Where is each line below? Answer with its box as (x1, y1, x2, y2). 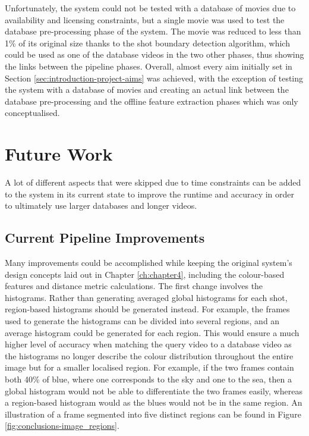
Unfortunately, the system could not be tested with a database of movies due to (5, 2, 296, 14)
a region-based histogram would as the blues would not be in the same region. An (5, 396, 302, 409)
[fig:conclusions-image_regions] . (5, 419, 119, 432)
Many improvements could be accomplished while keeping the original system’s (5, 256, 292, 269)
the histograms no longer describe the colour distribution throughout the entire (5, 349, 294, 362)
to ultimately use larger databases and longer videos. (5, 199, 197, 212)
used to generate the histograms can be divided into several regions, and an (5, 315, 280, 327)
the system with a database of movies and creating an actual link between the (5, 83, 289, 96)
